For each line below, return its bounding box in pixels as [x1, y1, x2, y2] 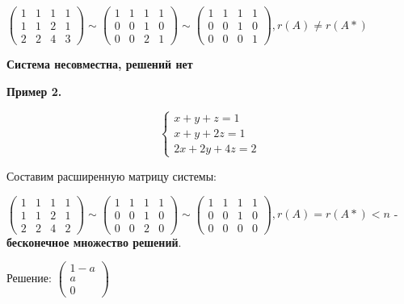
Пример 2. [6, 82, 62, 99]
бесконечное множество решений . [6, 233, 182, 250]
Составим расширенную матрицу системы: [6, 167, 217, 184]
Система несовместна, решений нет [6, 56, 193, 73]
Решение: [6, 269, 52, 285]
